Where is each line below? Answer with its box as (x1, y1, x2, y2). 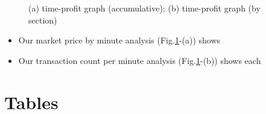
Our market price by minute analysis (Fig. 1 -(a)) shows (18, 34, 221, 46)
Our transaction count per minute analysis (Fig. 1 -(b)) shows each (18, 54, 261, 66)
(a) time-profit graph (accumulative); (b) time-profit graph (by (28, 2, 261, 14)
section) (28, 13, 57, 26)
